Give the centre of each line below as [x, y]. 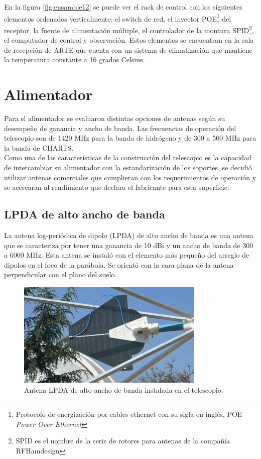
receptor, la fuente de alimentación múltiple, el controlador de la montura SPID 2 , [129, 29]
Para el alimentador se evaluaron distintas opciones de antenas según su [115, 118]
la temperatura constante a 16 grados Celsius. [75, 60]
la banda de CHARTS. [39, 147]
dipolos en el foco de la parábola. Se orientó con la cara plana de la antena [119, 264]
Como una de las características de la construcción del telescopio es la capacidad [128, 157]
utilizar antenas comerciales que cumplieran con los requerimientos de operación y [130, 177]
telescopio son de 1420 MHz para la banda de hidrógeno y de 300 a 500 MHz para [130, 138]
